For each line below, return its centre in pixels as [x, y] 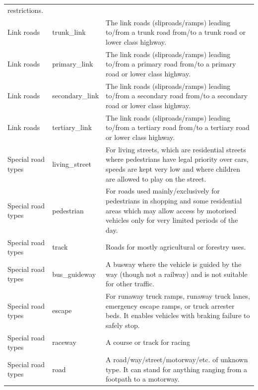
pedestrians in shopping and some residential [174, 200]
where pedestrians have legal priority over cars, [177, 159]
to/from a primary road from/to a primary [171, 64]
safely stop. [123, 325]
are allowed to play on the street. [156, 178]
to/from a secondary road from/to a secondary [177, 96]
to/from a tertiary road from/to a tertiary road [178, 127]
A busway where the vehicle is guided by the [174, 264]
